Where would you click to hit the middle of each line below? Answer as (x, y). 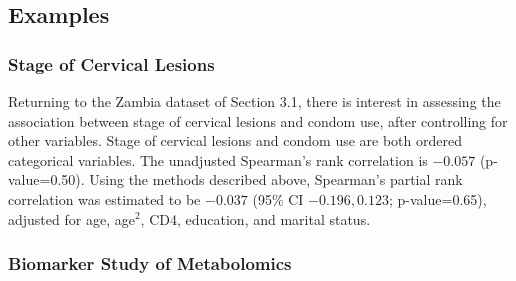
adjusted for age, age (71, 218)
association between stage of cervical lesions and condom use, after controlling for (258, 120)
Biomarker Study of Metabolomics (150, 263)
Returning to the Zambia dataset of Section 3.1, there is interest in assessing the (254, 101)
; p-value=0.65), (438, 198)
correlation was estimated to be (104, 198)
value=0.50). (46, 179)
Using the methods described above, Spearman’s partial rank (276, 179)
